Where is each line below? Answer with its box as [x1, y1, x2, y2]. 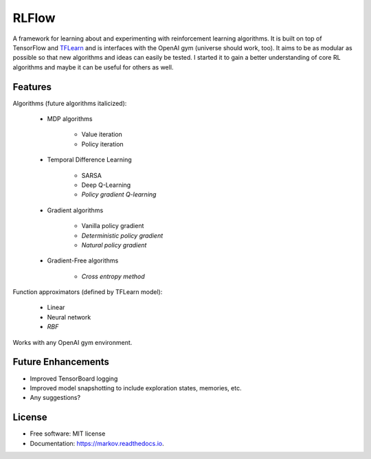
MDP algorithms [47, 115, 93, 123]
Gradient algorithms [47, 206, 104, 214]
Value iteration [81, 131, 123, 139]
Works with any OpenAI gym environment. [12, 338, 133, 346]
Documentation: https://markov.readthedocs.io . [30, 439, 164, 447]
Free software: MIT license [30, 429, 106, 438]
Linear [47, 303, 65, 312]
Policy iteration [81, 139, 124, 148]
